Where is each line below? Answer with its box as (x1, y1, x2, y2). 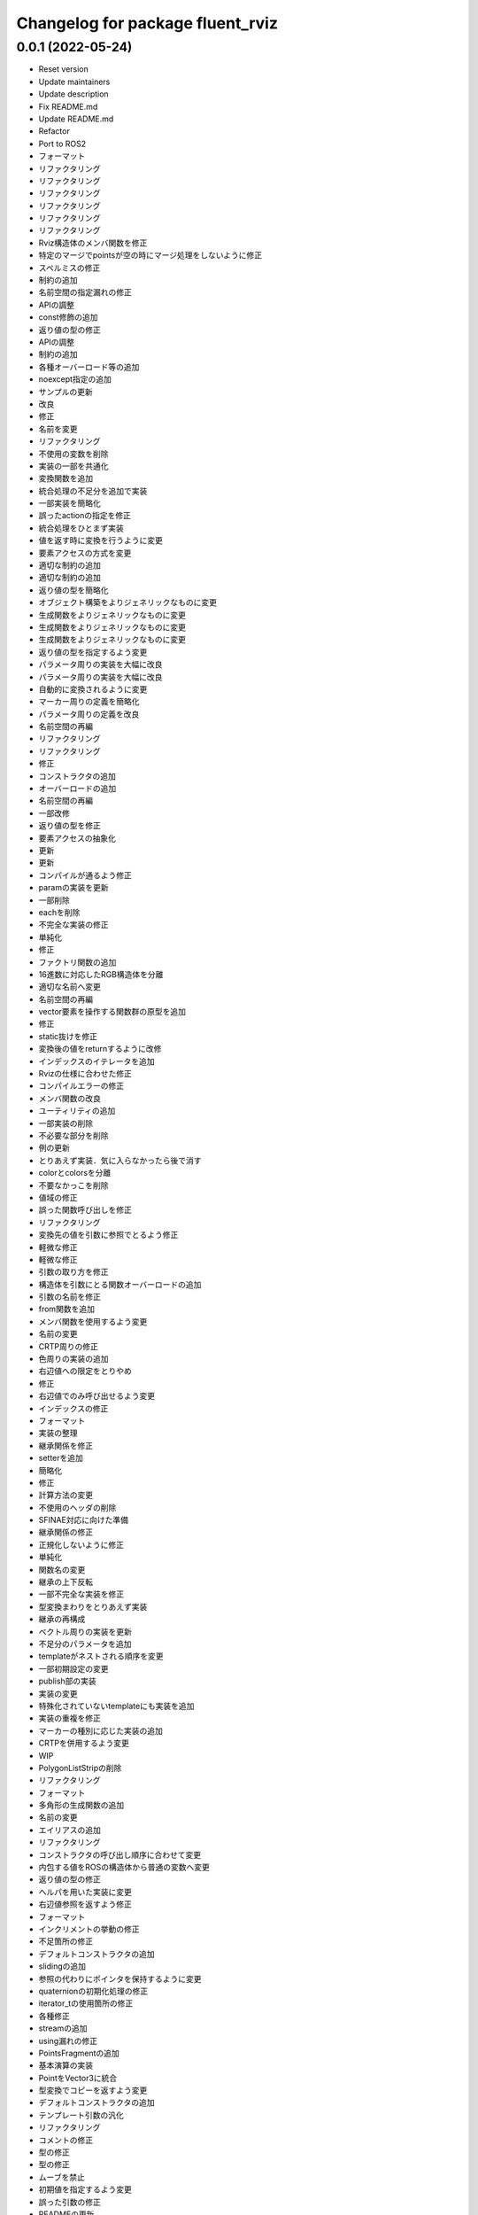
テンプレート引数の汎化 (38, 2110, 124, 2120)
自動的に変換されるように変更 (38, 683, 148, 695)
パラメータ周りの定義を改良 (38, 709, 140, 719)
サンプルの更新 (38, 386, 93, 397)
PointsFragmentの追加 (38, 2048, 119, 2058)
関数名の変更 (38, 1564, 86, 1574)
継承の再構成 (38, 1613, 86, 1625)
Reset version (38, 64, 89, 74)
